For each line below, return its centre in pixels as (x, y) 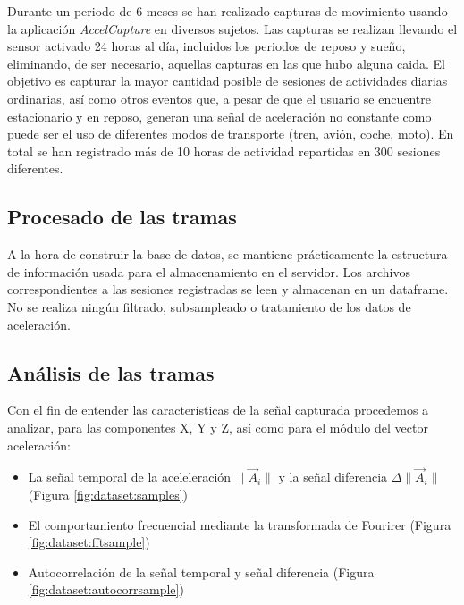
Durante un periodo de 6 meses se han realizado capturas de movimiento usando (228, 11)
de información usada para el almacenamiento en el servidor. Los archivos (209, 271)
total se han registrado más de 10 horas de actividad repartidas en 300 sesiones (224, 151)
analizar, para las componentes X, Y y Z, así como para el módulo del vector (218, 427)
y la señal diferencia (333, 477)
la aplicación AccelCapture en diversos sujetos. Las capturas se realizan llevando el (232, 28)
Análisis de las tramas (111, 372)
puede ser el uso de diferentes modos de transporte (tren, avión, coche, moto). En (231, 134)
